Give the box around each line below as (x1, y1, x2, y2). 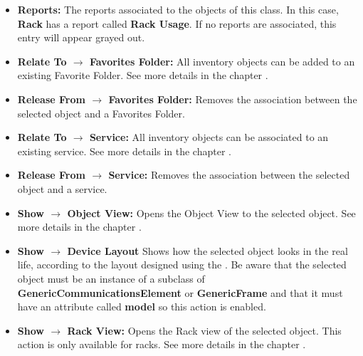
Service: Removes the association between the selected (108, 167, 350, 182)
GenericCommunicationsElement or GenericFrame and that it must (17, 285, 343, 300)
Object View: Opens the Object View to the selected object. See (67, 205, 356, 220)
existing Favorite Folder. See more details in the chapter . (17, 68, 268, 83)
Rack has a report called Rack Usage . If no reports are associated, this (17, 16, 337, 31)
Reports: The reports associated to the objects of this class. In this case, (17, 2, 339, 16)
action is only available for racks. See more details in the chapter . (17, 337, 306, 352)
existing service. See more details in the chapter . (17, 143, 231, 158)
